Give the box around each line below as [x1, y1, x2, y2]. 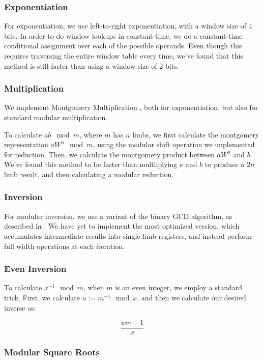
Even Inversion [4, 262, 67, 275]
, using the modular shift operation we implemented [93, 139, 255, 150]
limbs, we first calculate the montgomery [132, 129, 259, 140]
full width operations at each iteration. [4, 240, 125, 251]
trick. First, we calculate [4, 292, 80, 302]
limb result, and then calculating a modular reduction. [4, 169, 174, 179]
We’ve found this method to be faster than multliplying [4, 159, 178, 170]
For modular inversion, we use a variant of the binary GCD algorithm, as [4, 210, 232, 221]
